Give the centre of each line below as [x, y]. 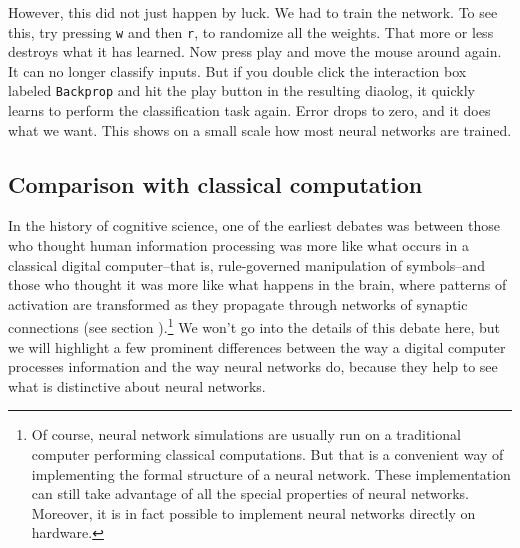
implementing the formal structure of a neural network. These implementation [271, 473]
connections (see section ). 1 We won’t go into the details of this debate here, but [254, 326]
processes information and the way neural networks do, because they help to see [253, 366]
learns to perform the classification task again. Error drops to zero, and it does [249, 110]
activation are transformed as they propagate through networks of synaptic [238, 303]
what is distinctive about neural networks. [137, 385]
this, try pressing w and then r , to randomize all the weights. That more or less [251, 31]
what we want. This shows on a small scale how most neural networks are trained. [260, 129]
